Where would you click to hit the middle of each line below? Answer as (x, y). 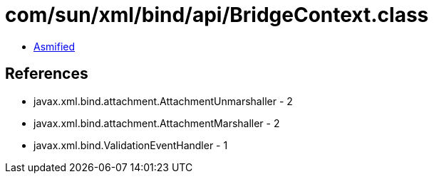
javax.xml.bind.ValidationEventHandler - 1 (131, 145)
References (47, 74)
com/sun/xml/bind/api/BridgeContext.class (217, 15)
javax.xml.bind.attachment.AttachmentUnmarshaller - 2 (163, 101)
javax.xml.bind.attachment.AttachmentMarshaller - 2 (157, 123)
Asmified (55, 46)
